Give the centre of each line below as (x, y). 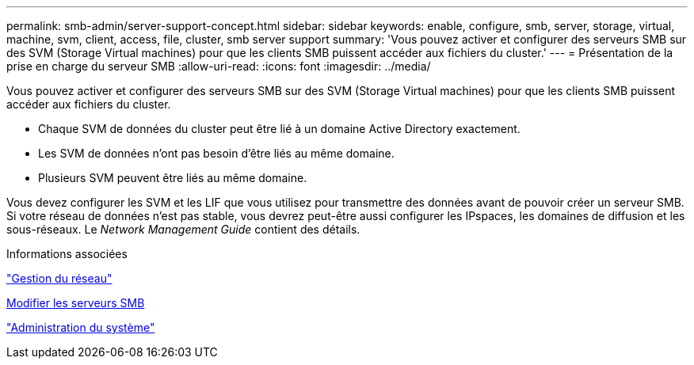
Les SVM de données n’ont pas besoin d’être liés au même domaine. (216, 153)
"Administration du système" (81, 327)
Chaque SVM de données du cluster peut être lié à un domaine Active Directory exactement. (279, 129)
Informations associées (67, 254)
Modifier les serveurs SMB (76, 303)
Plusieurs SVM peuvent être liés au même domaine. (173, 178)
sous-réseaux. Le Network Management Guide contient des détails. (183, 229)
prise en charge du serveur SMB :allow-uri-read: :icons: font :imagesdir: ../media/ (219, 66)
